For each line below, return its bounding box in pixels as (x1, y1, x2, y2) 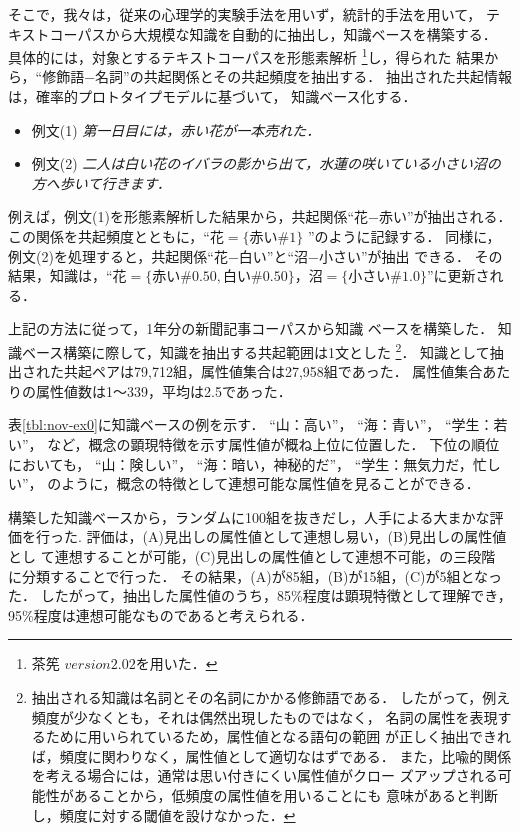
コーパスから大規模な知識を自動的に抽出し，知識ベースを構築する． (49, 23, 497, 44)
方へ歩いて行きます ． (31, 172, 171, 193)
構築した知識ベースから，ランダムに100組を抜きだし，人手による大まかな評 (8, 506, 504, 527)
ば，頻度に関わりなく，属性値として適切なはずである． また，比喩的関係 (31, 745, 512, 766)
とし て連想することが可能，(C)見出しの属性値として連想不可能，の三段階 (8, 545, 496, 566)
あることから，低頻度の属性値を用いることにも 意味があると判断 (73, 784, 499, 805)
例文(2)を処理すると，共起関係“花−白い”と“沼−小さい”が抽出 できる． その (8, 245, 503, 266)
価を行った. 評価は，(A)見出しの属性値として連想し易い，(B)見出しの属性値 (8, 526, 507, 547)
